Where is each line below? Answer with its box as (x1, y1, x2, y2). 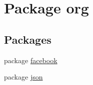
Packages (4, 31, 51, 47)
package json (4, 72, 43, 82)
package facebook (4, 55, 57, 65)
